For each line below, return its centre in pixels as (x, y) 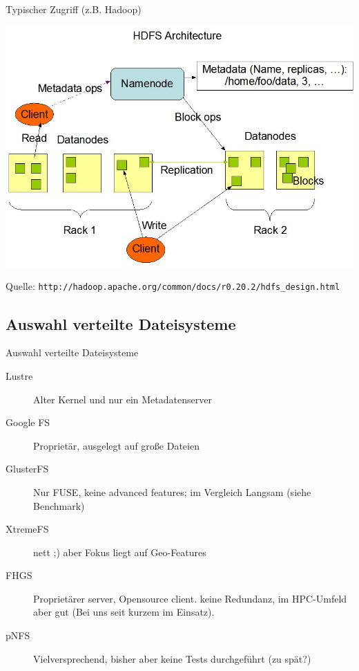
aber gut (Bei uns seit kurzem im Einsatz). (124, 612)
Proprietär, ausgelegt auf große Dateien (116, 445)
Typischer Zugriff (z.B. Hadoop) (74, 9)
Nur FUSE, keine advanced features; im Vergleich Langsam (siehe (172, 491)
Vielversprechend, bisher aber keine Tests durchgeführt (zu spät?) (172, 658)
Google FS (28, 422)
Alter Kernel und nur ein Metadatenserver (123, 399)
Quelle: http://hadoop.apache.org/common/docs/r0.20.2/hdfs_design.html (173, 286)
